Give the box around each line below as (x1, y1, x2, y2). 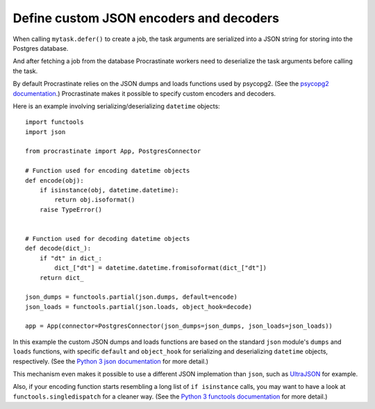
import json (25, 128, 66, 135)
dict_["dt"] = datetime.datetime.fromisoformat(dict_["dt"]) (54, 264, 267, 272)
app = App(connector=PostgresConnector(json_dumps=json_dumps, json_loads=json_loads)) (25, 322, 333, 330)
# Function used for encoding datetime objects (25, 167, 190, 175)
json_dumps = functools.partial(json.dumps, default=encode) (25, 293, 237, 301)
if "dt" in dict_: (39, 254, 103, 262)
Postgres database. (12, 44, 69, 52)
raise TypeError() (39, 206, 103, 213)
